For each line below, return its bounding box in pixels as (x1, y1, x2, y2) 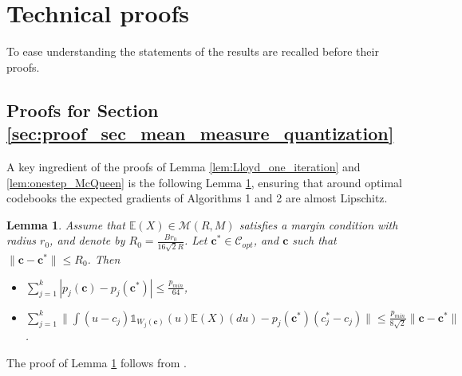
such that (292, 232, 337, 249)
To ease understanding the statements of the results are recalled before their (6, 43, 379, 60)
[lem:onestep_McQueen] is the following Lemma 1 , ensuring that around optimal (6, 174, 402, 190)
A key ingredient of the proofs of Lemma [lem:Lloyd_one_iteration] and (6, 158, 361, 174)
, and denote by (49, 232, 125, 249)
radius (6, 232, 37, 249)
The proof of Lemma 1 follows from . (6, 354, 187, 370)
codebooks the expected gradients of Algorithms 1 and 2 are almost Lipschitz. (6, 190, 388, 206)
